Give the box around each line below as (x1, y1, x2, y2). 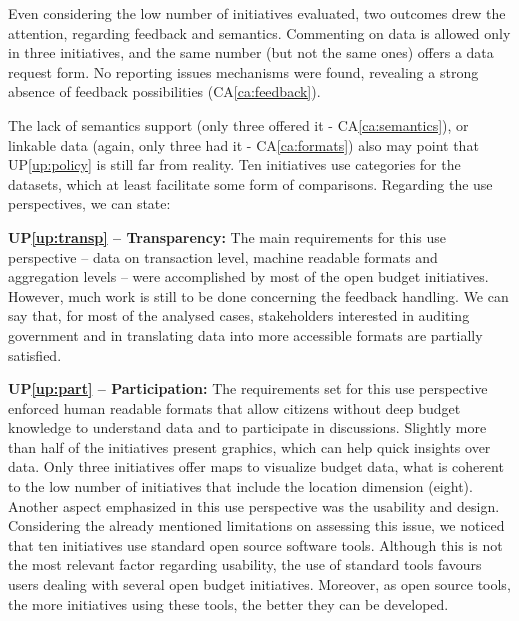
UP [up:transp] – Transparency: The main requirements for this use (8, 226, 446, 247)
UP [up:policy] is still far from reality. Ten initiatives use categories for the (8, 154, 461, 175)
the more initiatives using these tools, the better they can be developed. (8, 593, 449, 614)
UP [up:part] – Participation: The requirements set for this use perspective (8, 378, 488, 399)
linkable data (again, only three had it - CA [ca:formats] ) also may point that (8, 134, 479, 155)
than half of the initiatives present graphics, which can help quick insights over (8, 436, 491, 457)
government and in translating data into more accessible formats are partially (8, 324, 483, 345)
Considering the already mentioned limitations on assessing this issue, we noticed (8, 515, 505, 536)
